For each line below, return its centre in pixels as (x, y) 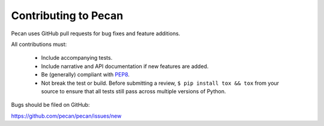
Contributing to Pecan (67, 16)
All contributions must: (39, 44)
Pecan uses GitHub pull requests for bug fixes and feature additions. (96, 33)
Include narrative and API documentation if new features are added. (125, 66)
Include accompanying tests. (77, 58)
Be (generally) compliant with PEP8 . (85, 75)
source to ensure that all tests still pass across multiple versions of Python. (133, 91)
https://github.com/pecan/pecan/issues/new (66, 116)
